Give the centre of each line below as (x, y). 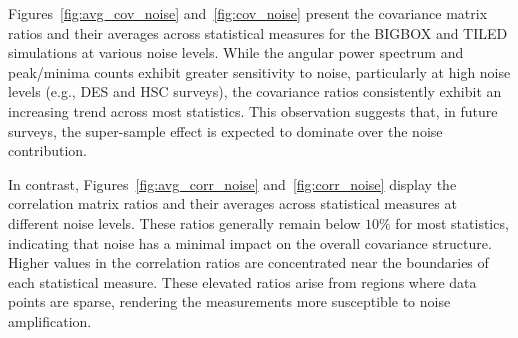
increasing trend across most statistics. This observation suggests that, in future (253, 110)
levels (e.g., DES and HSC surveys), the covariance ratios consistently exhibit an (255, 91)
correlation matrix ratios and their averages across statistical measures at (232, 203)
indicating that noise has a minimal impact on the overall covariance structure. (250, 242)
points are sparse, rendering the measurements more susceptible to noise (229, 301)
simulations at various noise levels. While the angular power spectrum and (236, 52)
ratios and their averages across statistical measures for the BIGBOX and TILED (258, 32)
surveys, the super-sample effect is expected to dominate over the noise (225, 130)
